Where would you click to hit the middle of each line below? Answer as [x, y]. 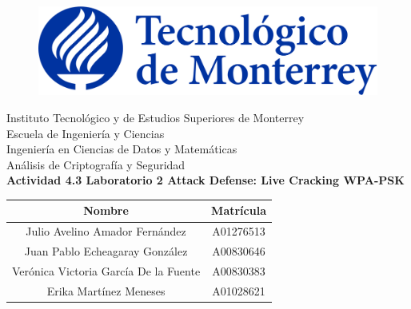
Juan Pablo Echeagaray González [106, 251]
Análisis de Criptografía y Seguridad [96, 164]
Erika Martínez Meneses [106, 290]
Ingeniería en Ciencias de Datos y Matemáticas [122, 149]
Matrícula [239, 210]
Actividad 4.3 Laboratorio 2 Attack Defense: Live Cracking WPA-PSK [205, 180]
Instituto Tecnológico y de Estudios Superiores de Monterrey [156, 117]
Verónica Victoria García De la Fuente [106, 270]
